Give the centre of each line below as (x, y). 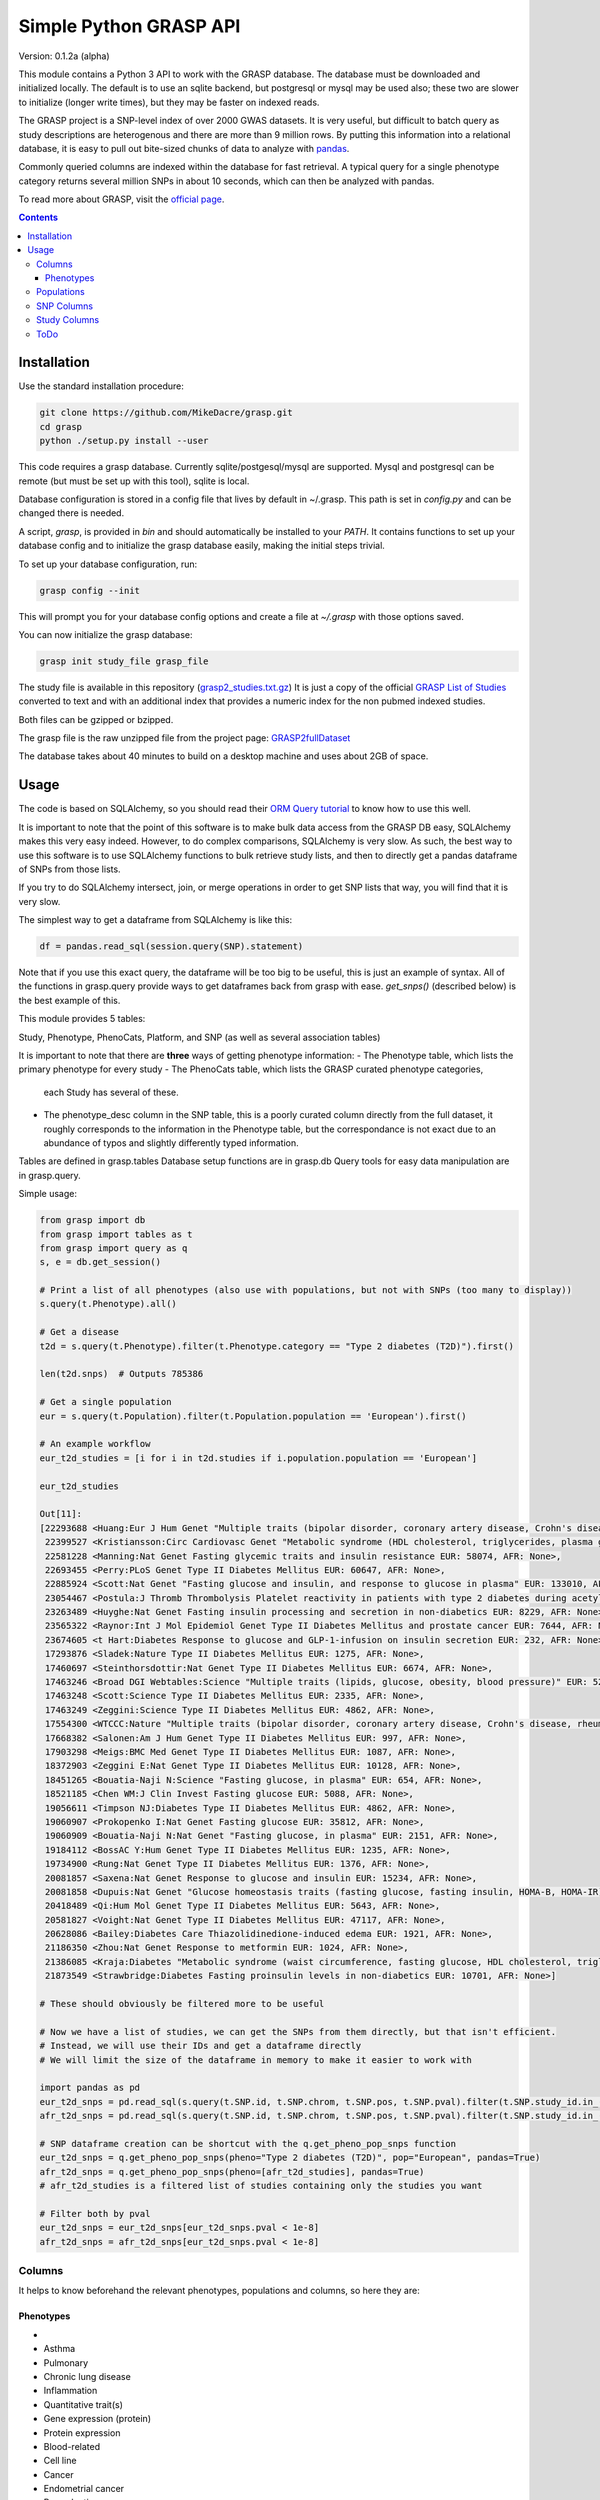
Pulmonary (66, 2362)
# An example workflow (95, 1444)
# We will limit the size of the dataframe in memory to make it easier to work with (255, 2059)
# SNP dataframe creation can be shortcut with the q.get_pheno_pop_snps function (248, 2143)
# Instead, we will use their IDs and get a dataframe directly (200, 2046)
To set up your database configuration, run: (108, 564)
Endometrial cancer (84, 2489)
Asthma (59, 2349)
